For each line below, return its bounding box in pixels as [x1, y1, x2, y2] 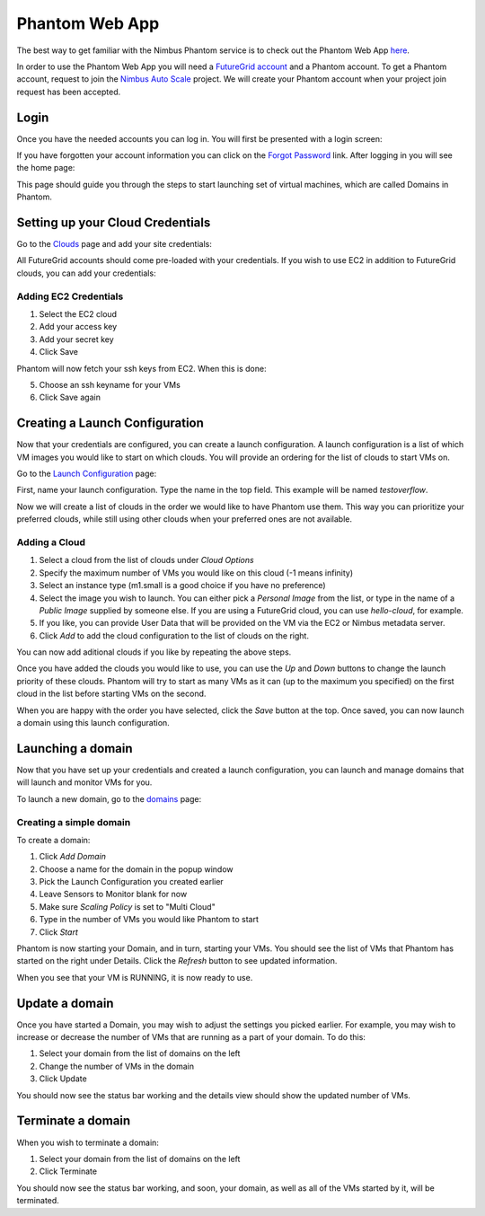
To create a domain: [16, 834, 91, 845]
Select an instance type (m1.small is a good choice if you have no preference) [39, 580, 327, 591]
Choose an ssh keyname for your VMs [39, 379, 181, 390]
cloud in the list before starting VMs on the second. [16, 688, 207, 700]
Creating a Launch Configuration [16, 416, 204, 431]
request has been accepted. [16, 86, 121, 97]
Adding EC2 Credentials [16, 290, 124, 303]
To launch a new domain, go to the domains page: [16, 793, 202, 804]
